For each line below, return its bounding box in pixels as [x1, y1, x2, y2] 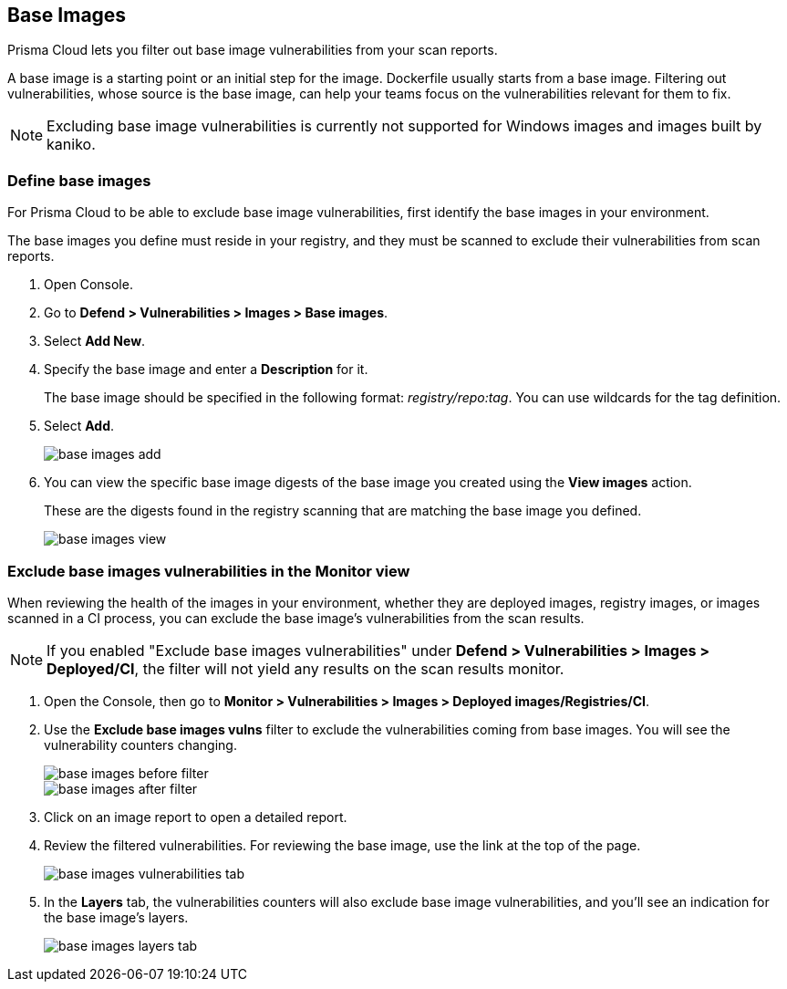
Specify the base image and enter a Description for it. [44, 361, 368, 378]
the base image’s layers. [44, 909, 189, 925]
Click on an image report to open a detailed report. [44, 808, 347, 825]
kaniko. [47, 135, 96, 154]
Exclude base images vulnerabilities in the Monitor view [7, 561, 410, 580]
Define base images [7, 171, 151, 190]
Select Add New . [44, 333, 146, 349]
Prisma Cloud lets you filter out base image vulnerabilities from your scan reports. [7, 42, 498, 58]
